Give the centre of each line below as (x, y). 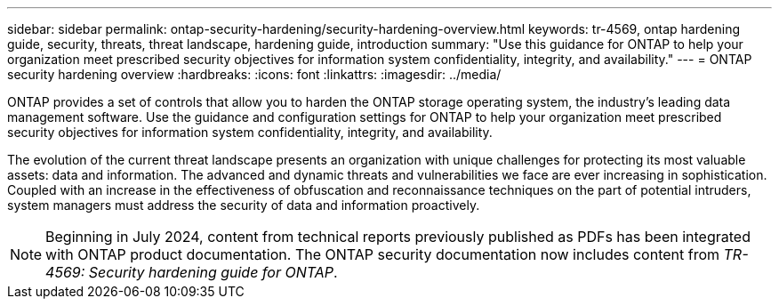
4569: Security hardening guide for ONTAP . (192, 272)
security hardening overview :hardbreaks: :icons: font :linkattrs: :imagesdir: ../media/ (254, 74)
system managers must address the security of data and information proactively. (244, 205)
